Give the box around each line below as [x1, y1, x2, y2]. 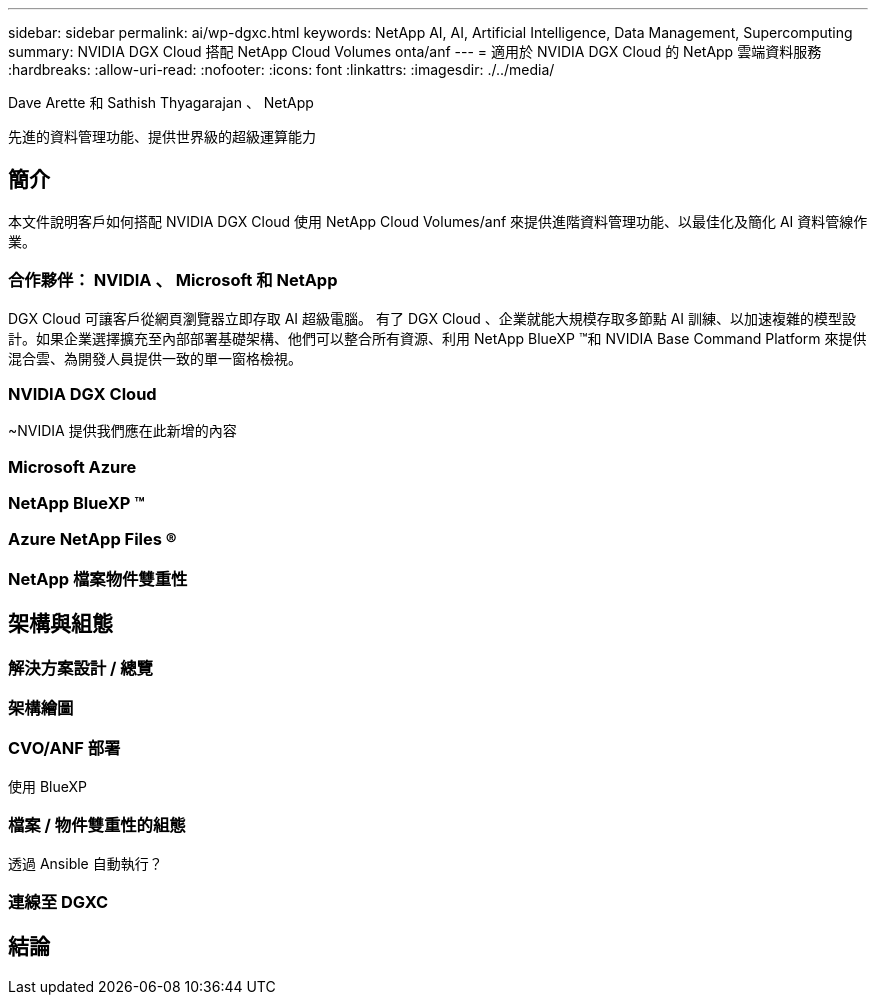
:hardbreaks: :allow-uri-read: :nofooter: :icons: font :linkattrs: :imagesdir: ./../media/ [8, 61, 555, 78]
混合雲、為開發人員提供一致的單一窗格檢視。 [8, 349, 302, 367]
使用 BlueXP [8, 777, 88, 795]
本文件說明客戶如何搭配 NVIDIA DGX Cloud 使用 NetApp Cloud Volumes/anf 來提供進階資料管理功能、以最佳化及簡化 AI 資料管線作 [8, 212, 868, 230]
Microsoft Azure [8, 456, 137, 477]
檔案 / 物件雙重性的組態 [8, 815, 186, 836]
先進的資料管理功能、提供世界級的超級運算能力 [8, 128, 316, 145]
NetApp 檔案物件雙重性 [8, 568, 188, 589]
